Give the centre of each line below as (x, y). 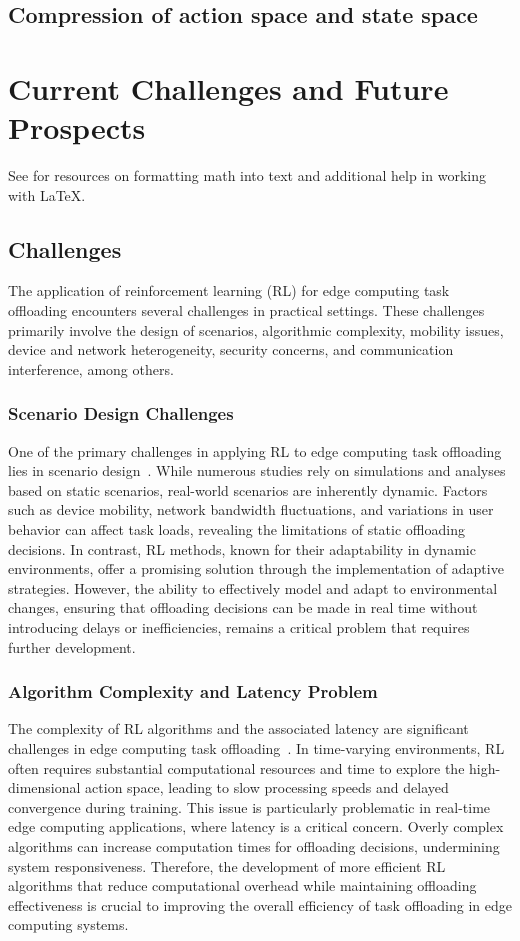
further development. (72, 646)
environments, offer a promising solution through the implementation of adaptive (256, 568)
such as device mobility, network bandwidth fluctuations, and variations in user (251, 509)
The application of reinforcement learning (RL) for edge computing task (229, 290)
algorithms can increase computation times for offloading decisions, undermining (254, 845)
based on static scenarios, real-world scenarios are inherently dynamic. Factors (248, 489)
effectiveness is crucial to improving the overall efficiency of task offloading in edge (260, 904)
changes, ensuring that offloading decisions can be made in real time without (243, 607)
